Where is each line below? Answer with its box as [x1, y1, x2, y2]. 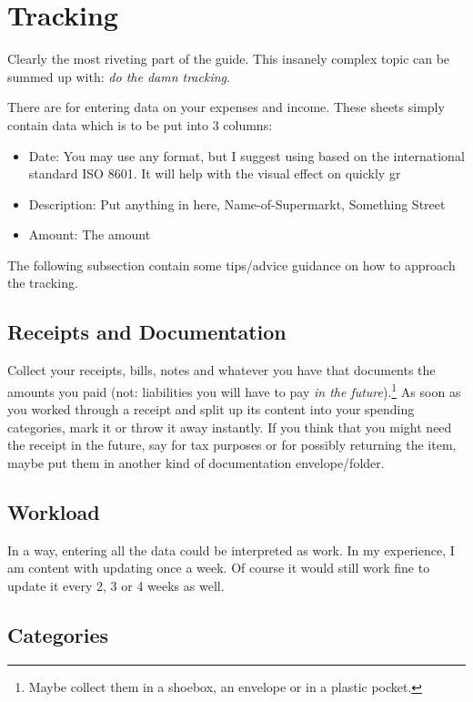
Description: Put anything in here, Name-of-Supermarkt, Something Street [28, 194, 446, 213]
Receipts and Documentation [7, 318, 287, 346]
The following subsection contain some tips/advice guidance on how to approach [7, 255, 456, 274]
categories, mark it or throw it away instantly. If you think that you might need [7, 417, 452, 436]
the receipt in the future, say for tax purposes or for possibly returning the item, [7, 435, 457, 454]
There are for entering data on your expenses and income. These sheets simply [7, 97, 445, 117]
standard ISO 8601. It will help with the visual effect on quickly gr [28, 164, 401, 183]
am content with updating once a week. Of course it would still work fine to [7, 558, 430, 577]
